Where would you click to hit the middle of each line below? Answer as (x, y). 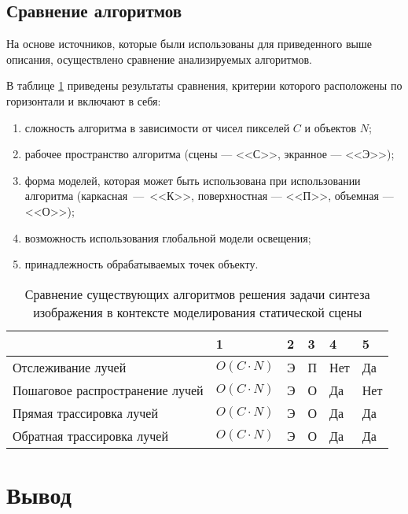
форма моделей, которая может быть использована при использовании (193, 180)
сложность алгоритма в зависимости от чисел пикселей (157, 127)
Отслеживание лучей (70, 367)
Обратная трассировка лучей (90, 435)
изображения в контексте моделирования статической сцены (198, 312)
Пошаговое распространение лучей (108, 390)
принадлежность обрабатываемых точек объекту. (142, 264)
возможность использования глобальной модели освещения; (168, 237)
